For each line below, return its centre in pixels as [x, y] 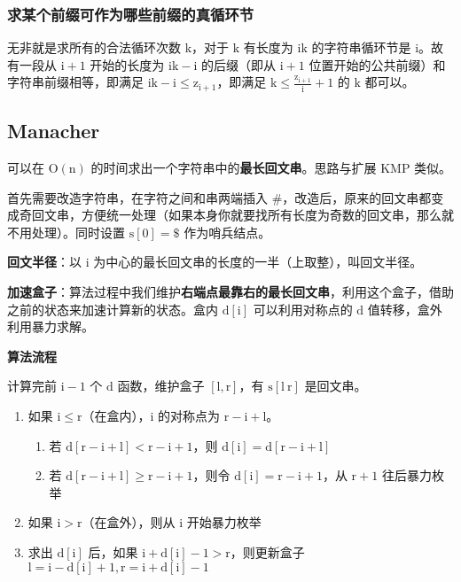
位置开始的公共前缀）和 [377, 64]
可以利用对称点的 [303, 309]
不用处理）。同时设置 [66, 232]
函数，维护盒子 [161, 386]
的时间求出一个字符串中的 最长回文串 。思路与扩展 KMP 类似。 [271, 168]
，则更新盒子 [267, 551]
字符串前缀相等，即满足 [75, 82]
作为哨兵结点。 [227, 232]
